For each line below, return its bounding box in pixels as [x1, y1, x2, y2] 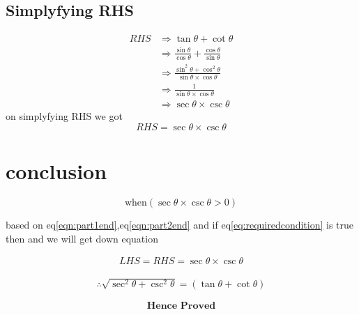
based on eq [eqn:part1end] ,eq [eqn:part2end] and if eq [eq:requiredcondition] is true [6, 217, 354, 231]
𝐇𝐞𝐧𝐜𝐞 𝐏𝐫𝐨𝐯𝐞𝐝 [146, 300, 216, 311]
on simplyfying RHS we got [6, 109, 123, 123]
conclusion [6, 156, 107, 185]
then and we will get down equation [6, 231, 158, 245]
